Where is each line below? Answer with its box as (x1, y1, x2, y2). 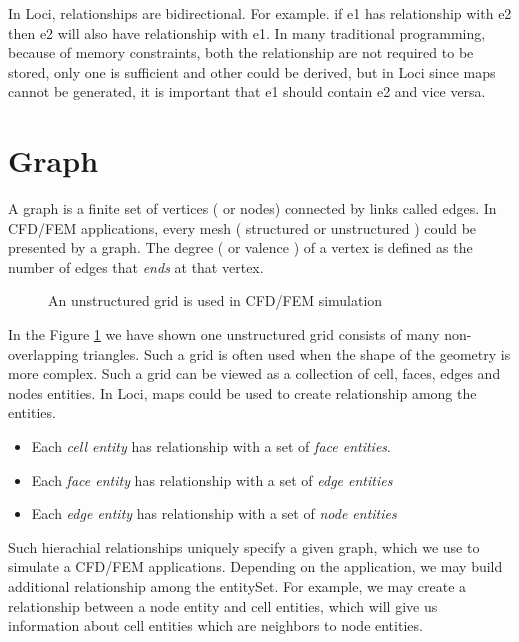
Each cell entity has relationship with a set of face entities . (31, 436, 391, 457)
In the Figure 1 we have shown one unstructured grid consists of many (8, 324, 440, 345)
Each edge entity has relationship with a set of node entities (31, 503, 397, 524)
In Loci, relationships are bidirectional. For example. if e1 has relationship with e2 (8, 3, 512, 23)
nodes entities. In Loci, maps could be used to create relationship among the (8, 382, 477, 403)
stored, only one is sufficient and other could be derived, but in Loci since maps (8, 61, 496, 82)
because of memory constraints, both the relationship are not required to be (8, 42, 474, 63)
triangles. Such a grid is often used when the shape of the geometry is (83, 343, 511, 364)
